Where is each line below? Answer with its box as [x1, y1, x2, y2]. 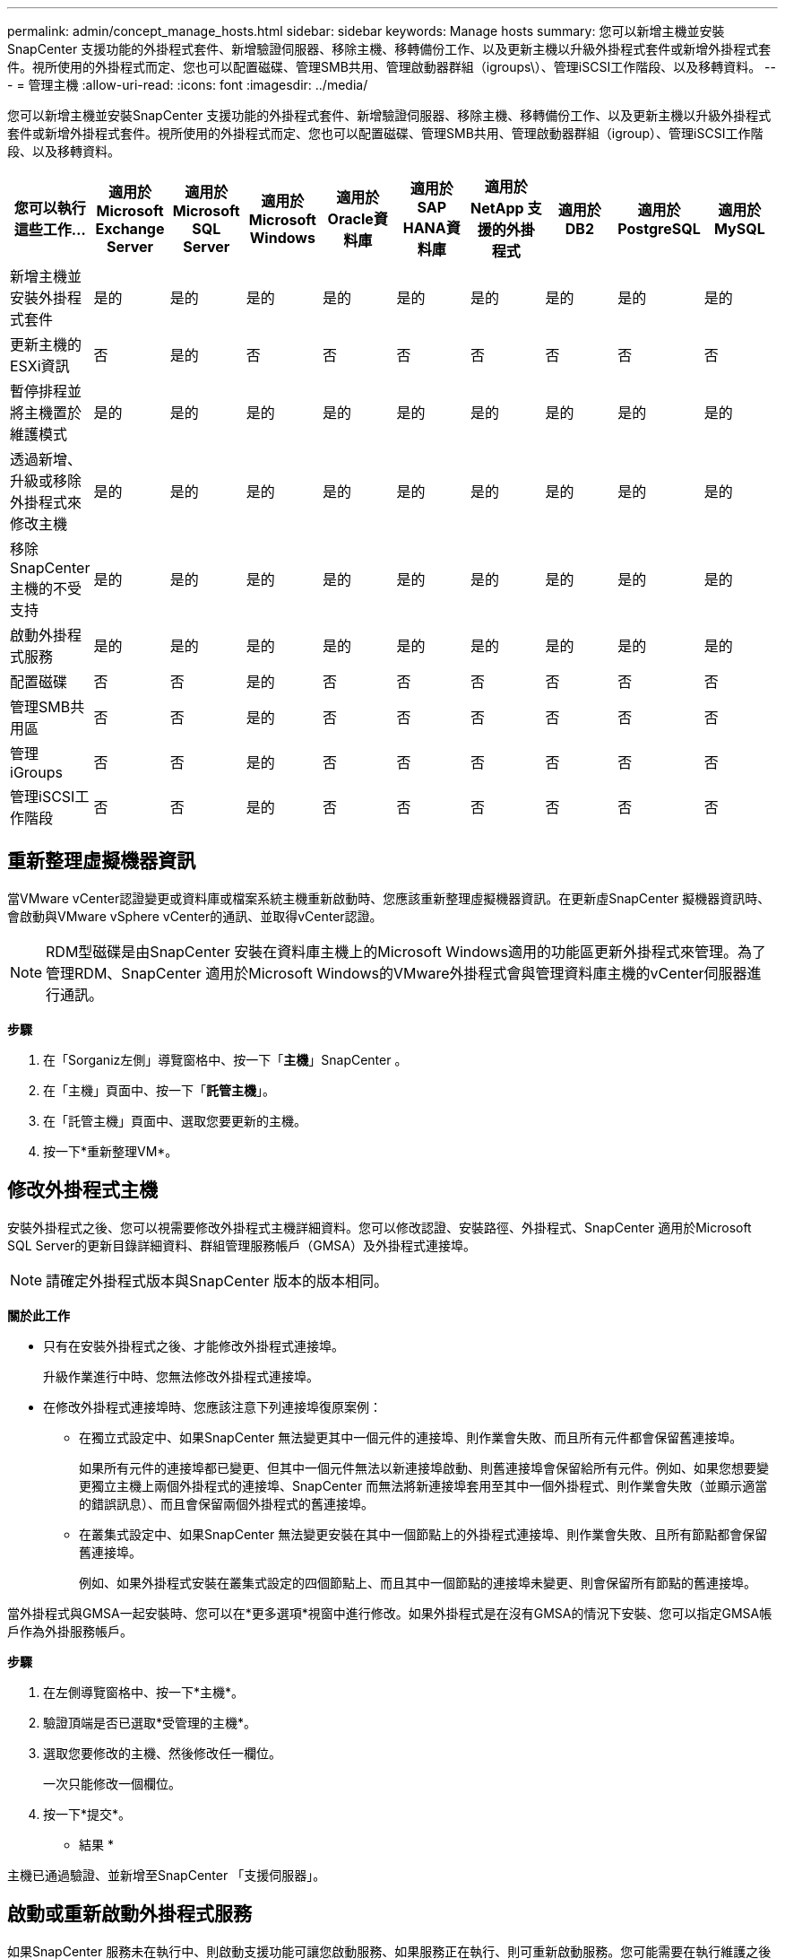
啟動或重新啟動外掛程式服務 [7, 1902, 252, 1926]
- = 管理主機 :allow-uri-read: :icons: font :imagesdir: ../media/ [7, 77, 368, 92]
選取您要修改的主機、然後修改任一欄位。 [43, 1745, 281, 1761]
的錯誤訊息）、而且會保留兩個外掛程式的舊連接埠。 [79, 1495, 374, 1511]
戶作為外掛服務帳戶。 [7, 1623, 133, 1639]
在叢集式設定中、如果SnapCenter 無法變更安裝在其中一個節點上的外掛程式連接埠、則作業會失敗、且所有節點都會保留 [79, 1526, 768, 1542]
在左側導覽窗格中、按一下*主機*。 [43, 1684, 245, 1700]
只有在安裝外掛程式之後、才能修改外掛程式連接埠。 [43, 1337, 344, 1354]
